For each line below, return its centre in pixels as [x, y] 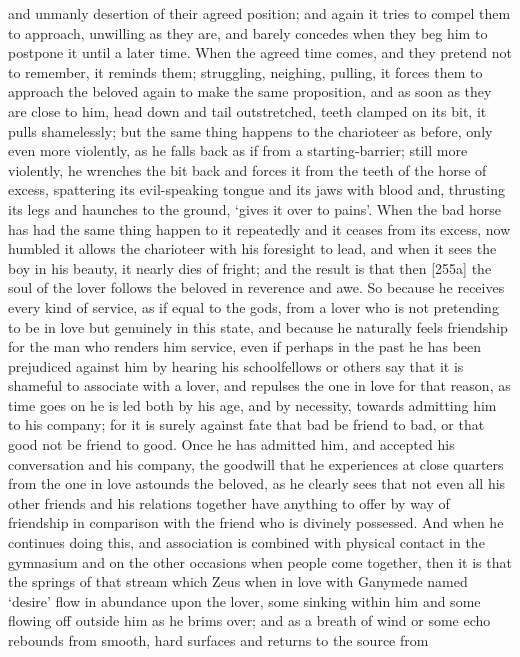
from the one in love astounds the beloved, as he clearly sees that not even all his [257, 483]
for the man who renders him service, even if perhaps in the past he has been [245, 346]
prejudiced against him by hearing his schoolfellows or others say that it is [236, 365]
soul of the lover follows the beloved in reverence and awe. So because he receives [256, 287]
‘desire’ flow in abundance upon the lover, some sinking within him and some [244, 600]
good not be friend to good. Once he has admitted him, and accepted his [231, 444]
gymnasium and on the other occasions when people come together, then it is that [260, 561]
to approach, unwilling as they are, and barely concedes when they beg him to [248, 32]
